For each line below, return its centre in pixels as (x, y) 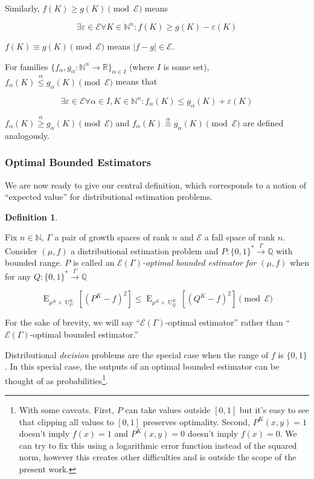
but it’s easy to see (274, 410)
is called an (94, 262)
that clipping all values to (66, 421)
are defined (263, 123)
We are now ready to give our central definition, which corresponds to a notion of (155, 185)
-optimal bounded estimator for (199, 262)
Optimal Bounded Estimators (78, 162)
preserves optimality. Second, (197, 421)
